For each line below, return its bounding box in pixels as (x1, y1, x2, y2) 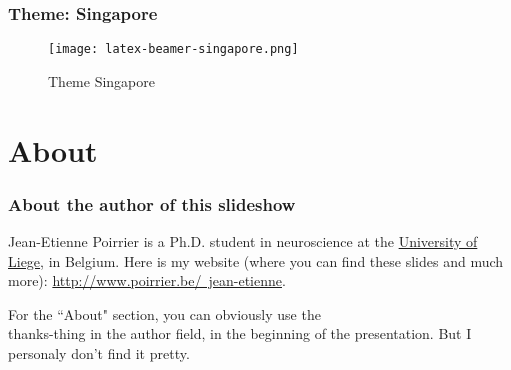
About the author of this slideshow (8, 191, 296, 216)
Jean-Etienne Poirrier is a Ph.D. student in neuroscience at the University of (8, 231, 478, 252)
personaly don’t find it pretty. (8, 343, 190, 364)
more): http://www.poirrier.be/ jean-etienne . (8, 270, 286, 291)
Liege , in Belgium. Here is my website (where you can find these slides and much (8, 250, 504, 271)
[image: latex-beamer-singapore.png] (48, 42, 299, 57)
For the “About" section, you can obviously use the (8, 303, 321, 324)
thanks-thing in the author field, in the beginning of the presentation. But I (8, 323, 472, 344)
